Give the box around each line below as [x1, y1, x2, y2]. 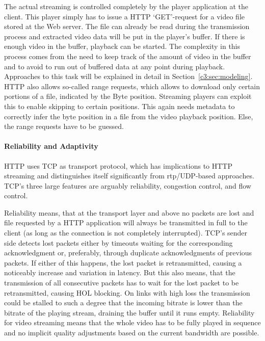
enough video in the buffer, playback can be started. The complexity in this [4, 41, 241, 51]
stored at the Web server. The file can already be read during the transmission [4, 21, 250, 32]
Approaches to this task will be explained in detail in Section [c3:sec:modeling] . [4, 71, 253, 82]
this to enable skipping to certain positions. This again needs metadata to [4, 100, 235, 111]
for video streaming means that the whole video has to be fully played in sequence [4, 317, 261, 328]
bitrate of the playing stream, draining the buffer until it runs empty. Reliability [4, 307, 255, 318]
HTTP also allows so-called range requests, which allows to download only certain [4, 81, 260, 91]
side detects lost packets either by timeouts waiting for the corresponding [4, 237, 233, 248]
